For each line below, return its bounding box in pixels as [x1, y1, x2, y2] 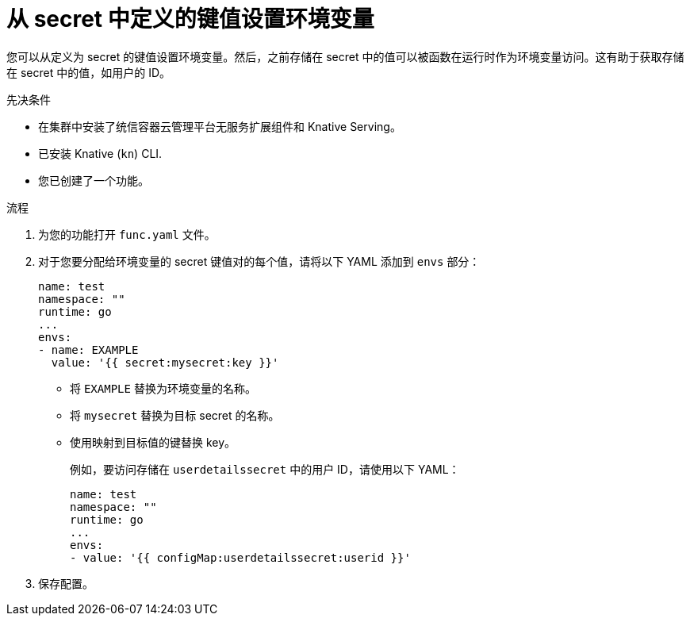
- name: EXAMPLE [38, 343, 139, 356]
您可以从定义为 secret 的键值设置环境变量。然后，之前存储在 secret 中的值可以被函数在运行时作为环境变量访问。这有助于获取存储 [6, 49, 684, 63]
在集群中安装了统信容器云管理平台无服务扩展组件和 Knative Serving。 [38, 119, 401, 133]
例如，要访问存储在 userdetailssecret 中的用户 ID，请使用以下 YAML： [70, 462, 460, 476]
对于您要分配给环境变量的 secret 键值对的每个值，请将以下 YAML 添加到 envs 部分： [38, 254, 481, 268]
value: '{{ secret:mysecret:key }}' [51, 355, 279, 369]
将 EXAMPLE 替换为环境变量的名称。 [70, 381, 256, 395]
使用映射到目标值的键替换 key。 [70, 435, 236, 449]
